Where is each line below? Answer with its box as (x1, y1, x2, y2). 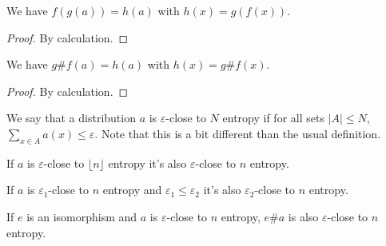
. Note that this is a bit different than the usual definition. (94, 125, 381, 141)
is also (288, 208, 319, 224)
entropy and (102, 181, 162, 198)
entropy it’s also (108, 154, 187, 171)
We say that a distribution (6, 109, 136, 126)
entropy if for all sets (222, 109, 324, 126)
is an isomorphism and (26, 208, 137, 224)
